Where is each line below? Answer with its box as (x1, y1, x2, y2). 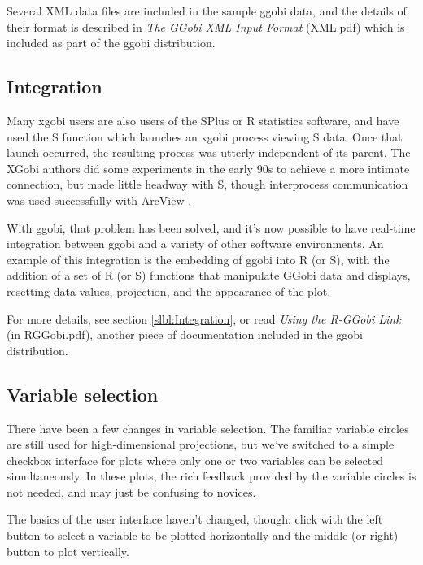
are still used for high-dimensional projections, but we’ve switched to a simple (7, 436, 395, 453)
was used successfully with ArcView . (7, 191, 192, 208)
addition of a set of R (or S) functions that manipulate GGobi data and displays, (7, 267, 411, 284)
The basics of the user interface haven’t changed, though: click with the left (7, 511, 383, 528)
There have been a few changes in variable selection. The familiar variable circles (7, 419, 409, 437)
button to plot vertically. (7, 542, 129, 559)
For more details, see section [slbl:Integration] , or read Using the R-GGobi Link (7, 310, 401, 327)
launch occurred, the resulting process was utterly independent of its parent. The (7, 144, 411, 161)
